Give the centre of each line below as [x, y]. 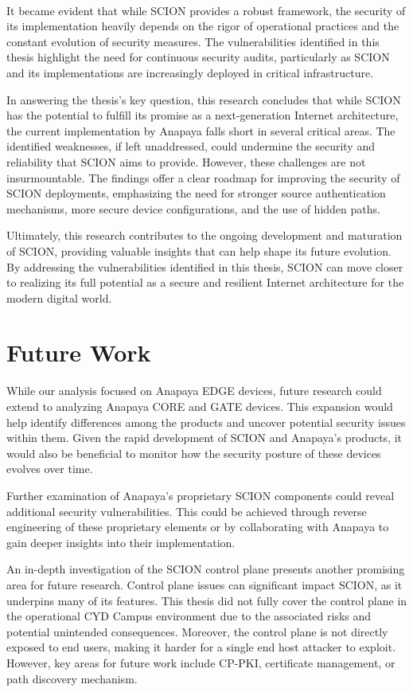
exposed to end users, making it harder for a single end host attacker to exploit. [201, 647]
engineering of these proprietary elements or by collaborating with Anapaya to [198, 527]
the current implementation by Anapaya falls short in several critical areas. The [201, 130]
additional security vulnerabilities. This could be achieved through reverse [187, 511]
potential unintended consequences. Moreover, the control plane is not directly [197, 631]
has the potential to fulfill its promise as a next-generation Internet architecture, [203, 115]
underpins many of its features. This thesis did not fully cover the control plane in [207, 600]
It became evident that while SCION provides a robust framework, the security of [206, 10]
